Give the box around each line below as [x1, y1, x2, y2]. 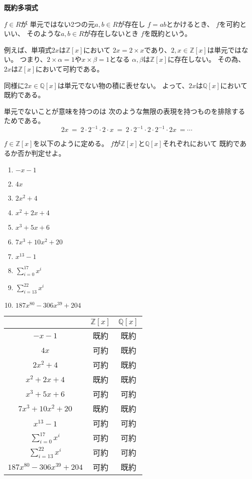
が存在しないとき [84, 28, 139, 38]
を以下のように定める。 [33, 138, 108, 148]
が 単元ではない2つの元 [20, 18, 95, 29]
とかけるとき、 [166, 18, 214, 29]
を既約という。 [144, 28, 192, 38]
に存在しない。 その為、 [167, 54, 245, 64]
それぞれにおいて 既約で [162, 138, 240, 148]
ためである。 [4, 115, 45, 126]
